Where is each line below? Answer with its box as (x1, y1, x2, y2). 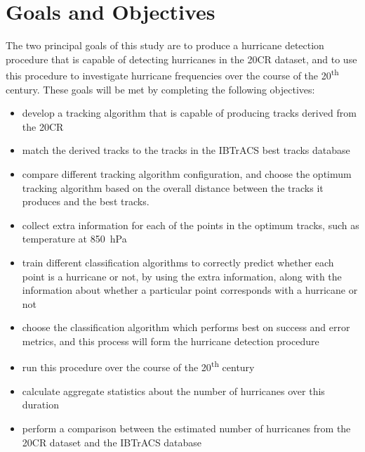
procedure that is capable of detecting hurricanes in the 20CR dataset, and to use (6, 51, 357, 66)
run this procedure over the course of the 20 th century (22, 358, 255, 375)
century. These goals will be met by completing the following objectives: (6, 82, 315, 96)
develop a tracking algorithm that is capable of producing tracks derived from (22, 105, 357, 120)
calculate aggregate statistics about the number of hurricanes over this (22, 383, 325, 398)
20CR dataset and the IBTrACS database (22, 434, 202, 449)
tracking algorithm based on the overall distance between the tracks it (22, 180, 324, 195)
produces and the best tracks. (22, 194, 150, 209)
